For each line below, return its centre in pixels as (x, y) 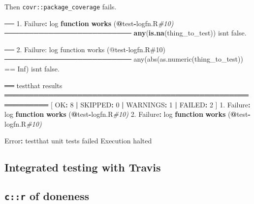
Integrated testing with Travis (83, 167)
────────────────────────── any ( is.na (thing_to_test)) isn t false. (126, 33)
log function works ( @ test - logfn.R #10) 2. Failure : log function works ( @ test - (127, 114)
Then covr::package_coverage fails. (61, 6)
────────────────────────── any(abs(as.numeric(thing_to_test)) (124, 59)
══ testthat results (33, 85)
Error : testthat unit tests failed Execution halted (78, 140)
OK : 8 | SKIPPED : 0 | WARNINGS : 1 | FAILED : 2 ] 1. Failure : (153, 104)
